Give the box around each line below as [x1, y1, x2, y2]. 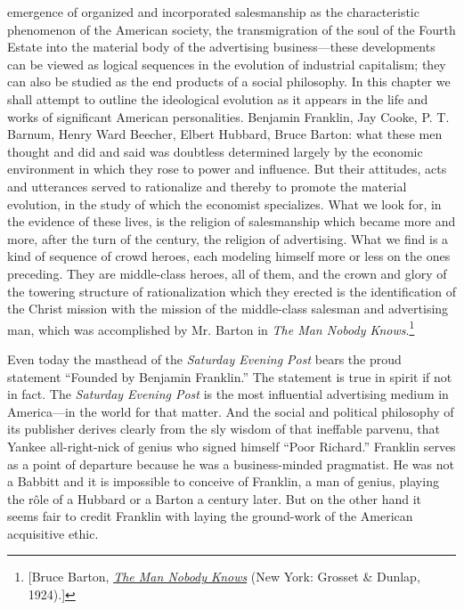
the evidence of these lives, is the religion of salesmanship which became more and [7, 212, 456, 231]
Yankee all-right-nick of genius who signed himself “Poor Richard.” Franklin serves [7, 436, 456, 455]
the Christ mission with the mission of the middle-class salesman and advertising [7, 299, 449, 318]
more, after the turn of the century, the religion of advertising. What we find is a [7, 229, 449, 248]
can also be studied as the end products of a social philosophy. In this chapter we [7, 72, 451, 91]
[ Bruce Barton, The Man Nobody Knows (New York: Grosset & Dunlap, [28, 567, 420, 586]
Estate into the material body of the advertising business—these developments [7, 37, 436, 56]
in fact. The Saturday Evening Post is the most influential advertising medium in [7, 385, 449, 403]
